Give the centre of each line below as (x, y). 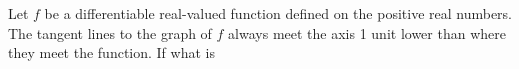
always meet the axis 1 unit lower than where (367, 32)
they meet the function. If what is (111, 52)
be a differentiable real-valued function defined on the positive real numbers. (278, 13)
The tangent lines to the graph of (110, 32)
